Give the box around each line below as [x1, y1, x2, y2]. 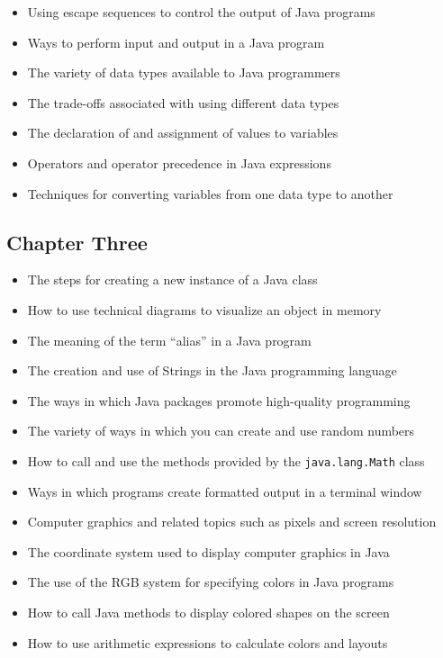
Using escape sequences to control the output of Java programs [27, 3, 375, 21]
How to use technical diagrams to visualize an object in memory [27, 300, 382, 319]
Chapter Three [6, 228, 148, 256]
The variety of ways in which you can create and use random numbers [27, 421, 415, 440]
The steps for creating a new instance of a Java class [27, 270, 318, 289]
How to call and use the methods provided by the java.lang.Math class [27, 451, 425, 470]
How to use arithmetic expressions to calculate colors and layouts [27, 633, 388, 652]
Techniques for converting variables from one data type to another [27, 184, 393, 203]
